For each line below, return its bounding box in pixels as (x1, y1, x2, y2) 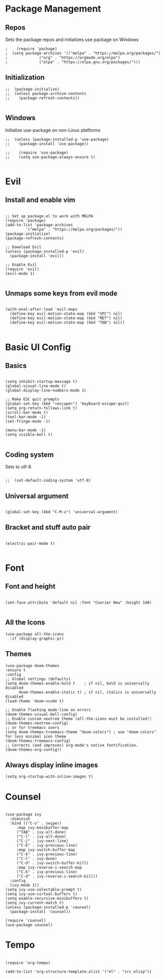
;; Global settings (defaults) (5, 676, 71, 681)
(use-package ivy (5, 812, 42, 817)
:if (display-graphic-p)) (10, 636, 64, 641)
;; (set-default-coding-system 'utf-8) (5, 478, 92, 483)
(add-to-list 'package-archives (5, 222, 73, 227)
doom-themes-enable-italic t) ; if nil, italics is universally (18, 690, 156, 695)
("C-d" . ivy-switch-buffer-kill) (16, 861, 89, 866)
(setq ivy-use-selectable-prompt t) (5, 887, 82, 892)
